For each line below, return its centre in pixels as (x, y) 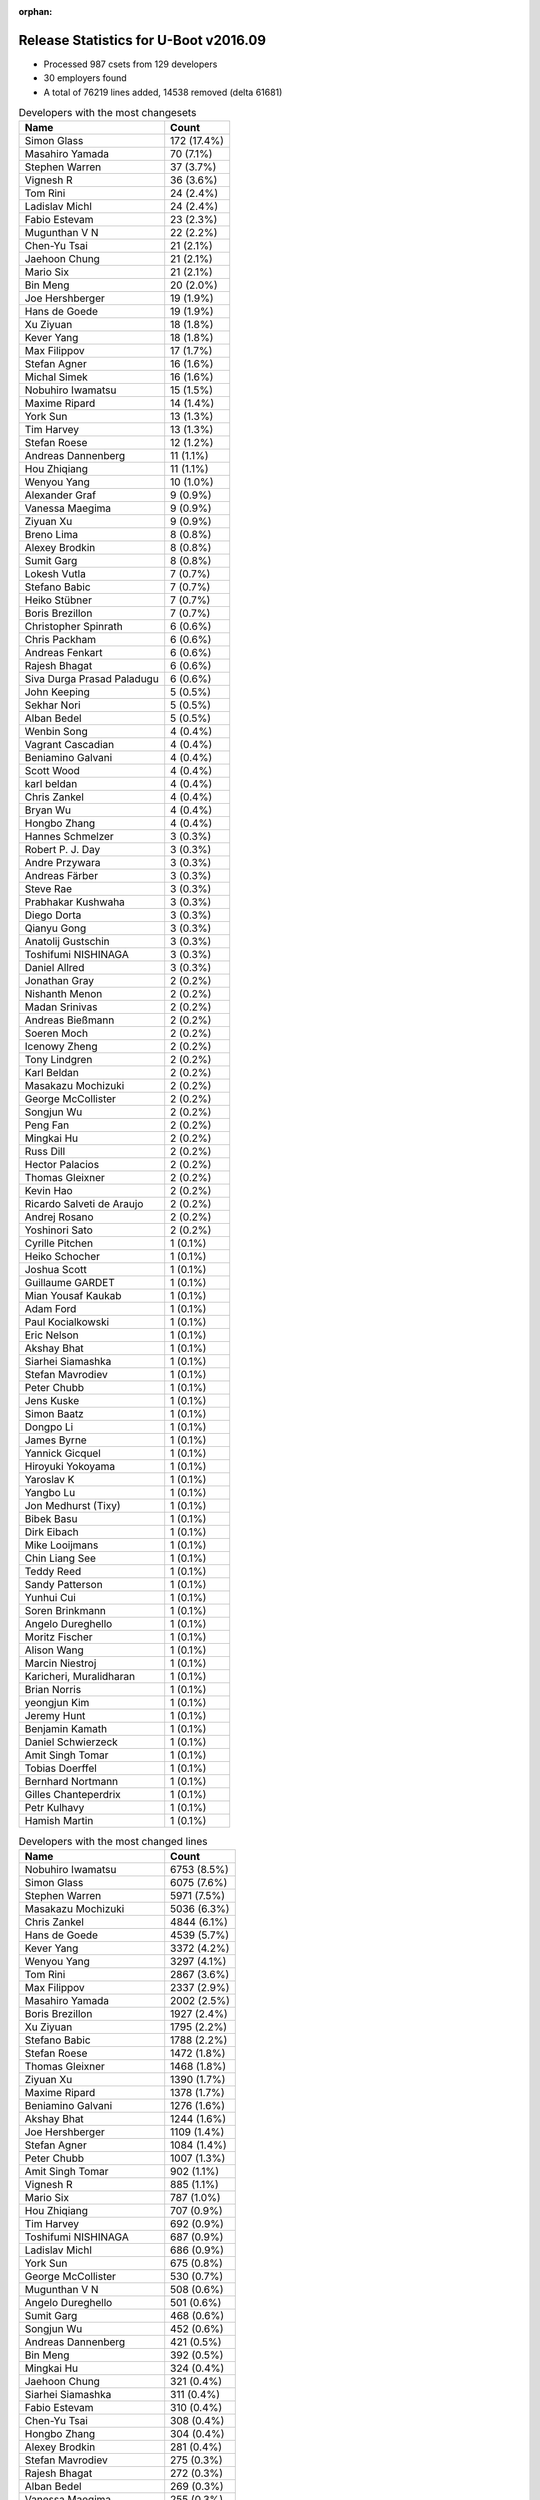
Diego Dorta (53, 915)
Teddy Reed (53, 1572)
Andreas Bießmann (69, 1020)
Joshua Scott (55, 1270)
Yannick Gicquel (63, 1453)
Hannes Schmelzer (69, 837)
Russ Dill (45, 1152)
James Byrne (55, 1440)
